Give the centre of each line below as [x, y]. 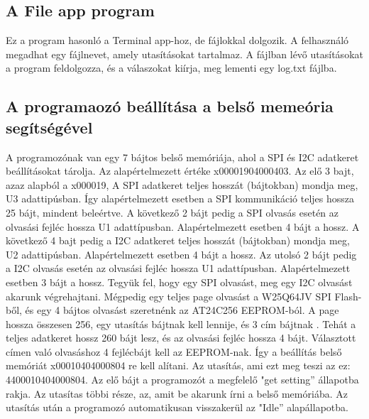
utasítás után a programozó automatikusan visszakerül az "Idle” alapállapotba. [177, 407]
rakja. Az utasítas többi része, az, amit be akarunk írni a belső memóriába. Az [177, 393]
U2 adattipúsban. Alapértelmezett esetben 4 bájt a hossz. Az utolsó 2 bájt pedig [181, 254]
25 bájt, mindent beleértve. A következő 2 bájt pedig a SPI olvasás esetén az [172, 212]
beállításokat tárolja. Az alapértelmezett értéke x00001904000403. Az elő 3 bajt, [180, 171]
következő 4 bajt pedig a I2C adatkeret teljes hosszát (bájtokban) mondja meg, [178, 240]
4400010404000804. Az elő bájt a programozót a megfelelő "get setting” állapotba [182, 380]
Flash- [348, 296]
